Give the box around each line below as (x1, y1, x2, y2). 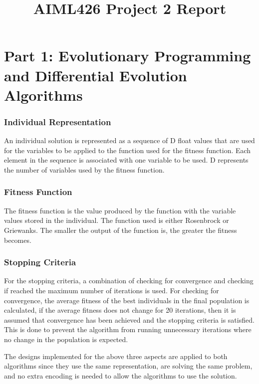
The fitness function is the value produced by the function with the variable (4, 205, 236, 215)
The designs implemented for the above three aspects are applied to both (4, 351, 228, 361)
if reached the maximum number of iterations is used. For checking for (4, 285, 219, 295)
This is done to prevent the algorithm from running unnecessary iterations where (4, 324, 252, 335)
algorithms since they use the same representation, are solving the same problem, (4, 361, 253, 371)
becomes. (4, 234, 31, 245)
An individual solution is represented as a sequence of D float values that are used (4, 135, 255, 146)
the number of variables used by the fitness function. (4, 164, 165, 175)
